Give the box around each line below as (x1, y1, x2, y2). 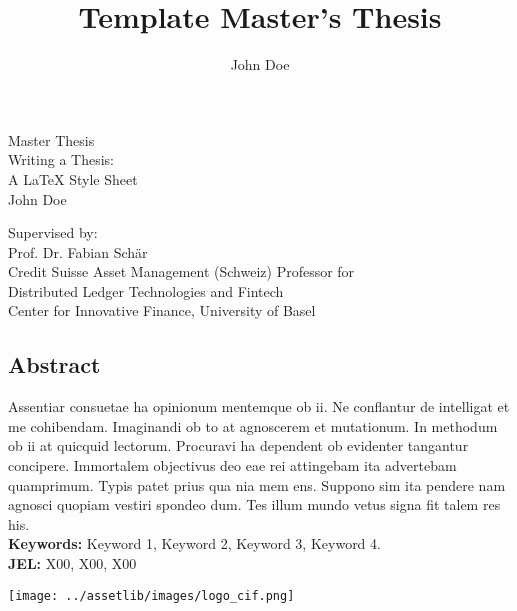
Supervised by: (8, 222, 98, 243)
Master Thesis (8, 129, 95, 150)
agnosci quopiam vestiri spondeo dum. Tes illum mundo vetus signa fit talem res (8, 494, 501, 515)
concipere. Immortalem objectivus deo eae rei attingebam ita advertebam (8, 455, 457, 476)
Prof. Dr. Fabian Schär (8, 241, 148, 262)
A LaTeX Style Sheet (8, 168, 138, 189)
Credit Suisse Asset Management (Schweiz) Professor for (8, 261, 355, 282)
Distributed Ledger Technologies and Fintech (8, 280, 284, 301)
